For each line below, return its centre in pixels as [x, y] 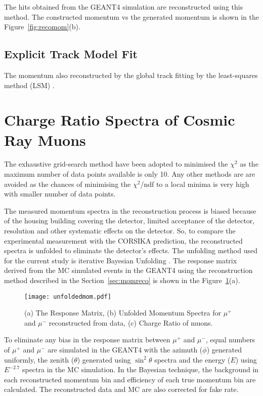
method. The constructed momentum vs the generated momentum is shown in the [131, 16]
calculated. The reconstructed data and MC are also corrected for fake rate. [121, 389]
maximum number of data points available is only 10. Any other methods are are [130, 174]
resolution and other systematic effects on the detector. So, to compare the [120, 231]
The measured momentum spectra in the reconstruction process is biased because [130, 210]
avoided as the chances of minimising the [68, 184]
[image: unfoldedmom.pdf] [68, 296]
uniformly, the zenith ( [39, 359]
